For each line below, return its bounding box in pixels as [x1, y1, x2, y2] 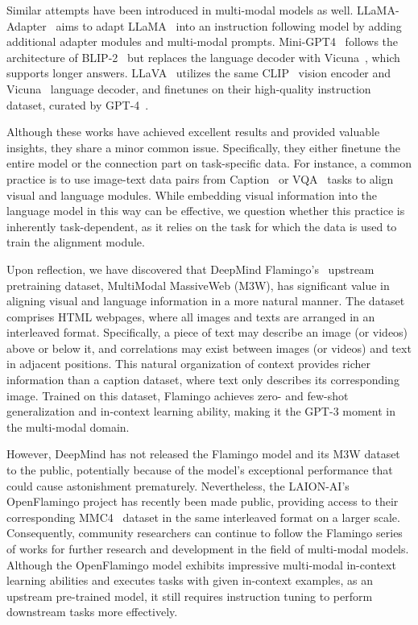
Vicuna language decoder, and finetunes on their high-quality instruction [6, 80, 371, 97]
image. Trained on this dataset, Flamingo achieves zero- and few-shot [6, 387, 349, 404]
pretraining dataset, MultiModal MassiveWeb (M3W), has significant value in [6, 276, 390, 293]
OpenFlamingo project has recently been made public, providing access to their [6, 493, 399, 510]
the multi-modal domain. [6, 418, 130, 435]
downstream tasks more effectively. [6, 603, 178, 620]
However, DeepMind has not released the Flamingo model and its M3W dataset [6, 445, 400, 462]
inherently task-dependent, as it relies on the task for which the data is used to [6, 217, 397, 234]
